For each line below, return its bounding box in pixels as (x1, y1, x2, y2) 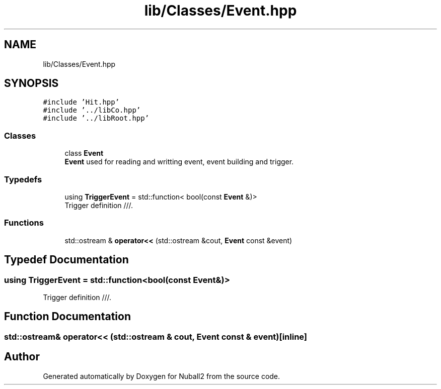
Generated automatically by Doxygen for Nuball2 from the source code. (43, 371, 280, 380)
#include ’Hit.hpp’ (43, 98, 120, 107)
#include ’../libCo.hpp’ (43, 106, 141, 115)
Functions (4, 218, 44, 228)
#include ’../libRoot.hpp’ (43, 114, 150, 123)
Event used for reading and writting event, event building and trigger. (64, 157, 294, 166)
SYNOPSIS (4, 77, 59, 90)
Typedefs (4, 174, 42, 184)
